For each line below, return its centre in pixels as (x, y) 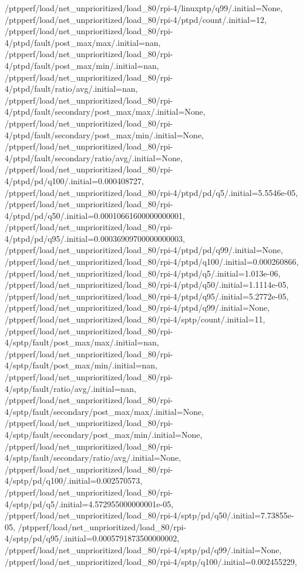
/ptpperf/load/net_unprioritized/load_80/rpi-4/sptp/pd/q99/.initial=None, (143, 549)
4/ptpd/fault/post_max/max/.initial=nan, (83, 42)
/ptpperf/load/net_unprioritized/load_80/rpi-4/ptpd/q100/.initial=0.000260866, (152, 262)
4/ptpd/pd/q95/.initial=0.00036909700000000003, (95, 238)
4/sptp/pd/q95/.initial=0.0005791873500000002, (92, 538)
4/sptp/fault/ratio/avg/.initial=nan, (70, 388)
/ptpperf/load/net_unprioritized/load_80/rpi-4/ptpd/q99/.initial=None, (137, 307)
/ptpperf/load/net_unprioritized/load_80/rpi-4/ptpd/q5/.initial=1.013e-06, (143, 273)
